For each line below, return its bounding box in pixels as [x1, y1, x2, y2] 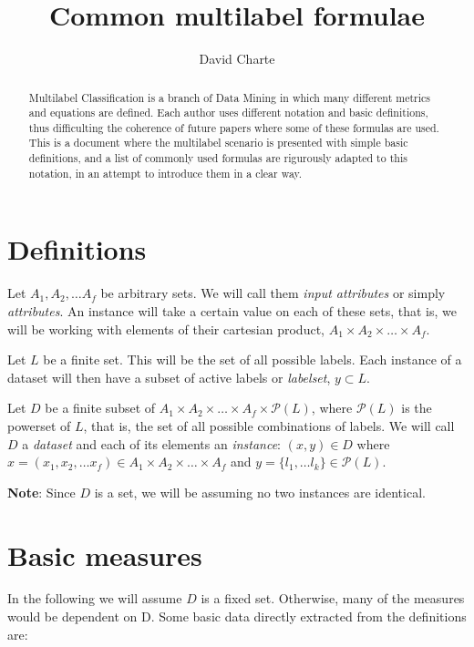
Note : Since [7, 482, 76, 501]
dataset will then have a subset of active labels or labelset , [7, 367, 331, 386]
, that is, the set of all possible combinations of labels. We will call [83, 416, 455, 435]
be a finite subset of [45, 398, 156, 417]
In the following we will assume [7, 589, 182, 608]
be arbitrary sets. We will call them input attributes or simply [100, 283, 446, 303]
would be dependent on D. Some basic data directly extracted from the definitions [7, 607, 467, 626]
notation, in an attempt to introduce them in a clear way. [28, 165, 303, 180]
